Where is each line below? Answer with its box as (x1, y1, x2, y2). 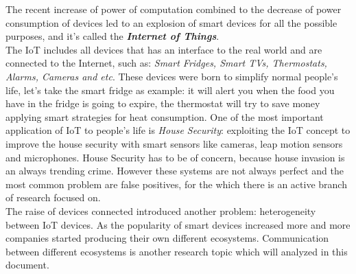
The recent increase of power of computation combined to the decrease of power (5, 2, 342, 16)
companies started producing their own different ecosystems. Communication (5, 231, 329, 245)
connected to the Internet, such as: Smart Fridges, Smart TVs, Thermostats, (5, 56, 327, 70)
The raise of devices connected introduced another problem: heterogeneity (5, 203, 316, 218)
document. (5, 258, 49, 272)
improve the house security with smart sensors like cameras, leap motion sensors (5, 136, 343, 150)
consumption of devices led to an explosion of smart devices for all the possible (5, 15, 337, 30)
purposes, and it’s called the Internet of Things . (5, 29, 219, 43)
